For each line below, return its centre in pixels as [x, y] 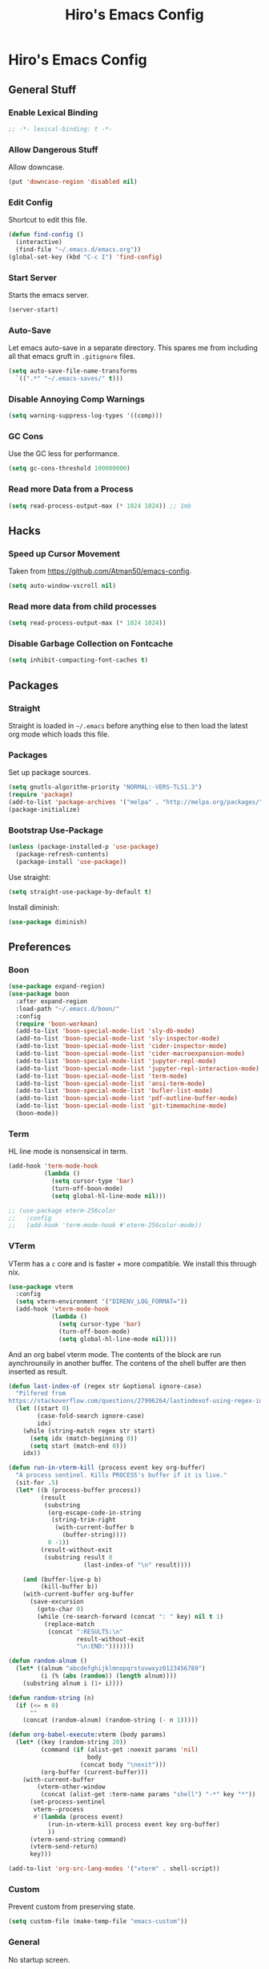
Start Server [33, 277]
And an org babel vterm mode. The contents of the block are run [115, 1354]
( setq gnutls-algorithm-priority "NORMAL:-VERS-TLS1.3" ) [105, 787]
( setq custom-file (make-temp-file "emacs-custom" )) [98, 1922]
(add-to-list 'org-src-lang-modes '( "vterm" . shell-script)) [114, 1869]
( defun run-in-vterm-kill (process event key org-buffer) [107, 1468]
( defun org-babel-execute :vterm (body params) [87, 1735]
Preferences [40, 946]
